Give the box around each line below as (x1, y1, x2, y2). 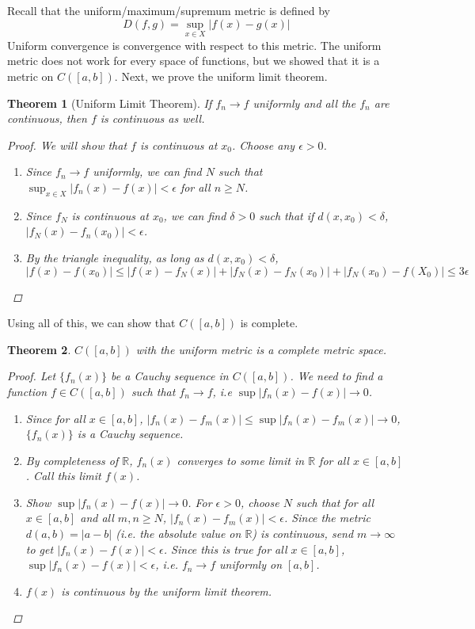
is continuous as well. (100, 110, 205, 127)
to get (25, 540, 54, 557)
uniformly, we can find (93, 163, 202, 180)
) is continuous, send (252, 525, 354, 542)
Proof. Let (7, 368, 56, 384)
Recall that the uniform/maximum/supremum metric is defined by (7, 2, 331, 18)
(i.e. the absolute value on (116, 525, 241, 542)
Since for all (25, 410, 85, 426)
